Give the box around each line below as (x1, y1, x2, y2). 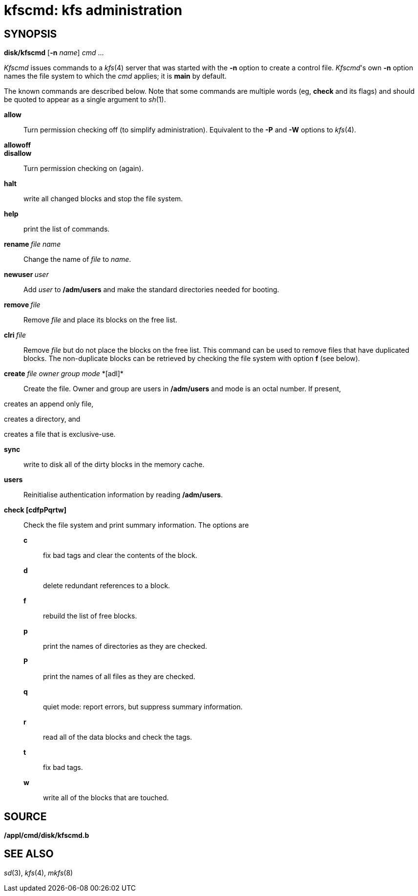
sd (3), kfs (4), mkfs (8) (4, 868, 73, 877)
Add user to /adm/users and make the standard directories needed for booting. (23, 285, 279, 294)
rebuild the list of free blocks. (43, 612, 137, 620)
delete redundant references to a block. (43, 581, 170, 590)
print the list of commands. (23, 225, 110, 234)
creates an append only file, (4, 400, 94, 408)
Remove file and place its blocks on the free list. (23, 316, 177, 324)
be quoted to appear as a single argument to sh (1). (4, 95, 166, 104)
